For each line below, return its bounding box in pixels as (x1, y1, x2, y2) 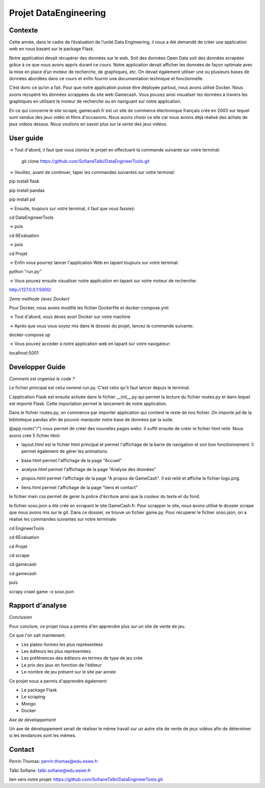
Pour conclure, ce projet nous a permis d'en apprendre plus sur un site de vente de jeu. (9, 623, 186, 629)
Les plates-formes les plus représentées (21, 642, 103, 647)
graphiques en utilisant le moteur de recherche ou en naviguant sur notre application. (9, 98, 182, 104)
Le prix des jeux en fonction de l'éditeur (21, 662, 102, 668)
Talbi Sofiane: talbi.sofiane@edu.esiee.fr (9, 767, 91, 773)
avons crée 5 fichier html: (9, 433, 61, 438)
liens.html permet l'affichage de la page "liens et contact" (21, 484, 138, 490)
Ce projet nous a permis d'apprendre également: (9, 678, 108, 684)
